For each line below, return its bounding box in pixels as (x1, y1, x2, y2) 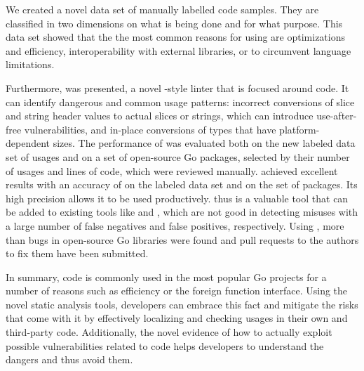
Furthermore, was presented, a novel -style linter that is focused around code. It (6, 80, 349, 95)
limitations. (6, 57, 55, 72)
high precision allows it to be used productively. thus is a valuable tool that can (6, 190, 349, 205)
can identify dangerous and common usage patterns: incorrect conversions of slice (6, 94, 355, 109)
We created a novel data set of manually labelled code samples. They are (6, 2, 319, 16)
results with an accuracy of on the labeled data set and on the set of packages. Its (6, 177, 358, 192)
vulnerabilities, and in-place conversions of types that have (24, 122, 276, 136)
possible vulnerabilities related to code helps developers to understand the (6, 338, 324, 353)
